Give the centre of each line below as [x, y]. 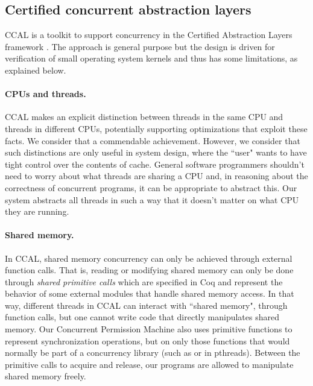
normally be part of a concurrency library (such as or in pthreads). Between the [153, 353]
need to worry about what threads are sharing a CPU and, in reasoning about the [156, 176]
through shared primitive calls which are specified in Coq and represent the [144, 281]
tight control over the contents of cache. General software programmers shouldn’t [155, 164]
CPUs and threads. [46, 94]
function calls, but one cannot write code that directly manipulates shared [142, 317]
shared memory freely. [46, 376]
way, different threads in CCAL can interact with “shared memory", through [146, 305]
